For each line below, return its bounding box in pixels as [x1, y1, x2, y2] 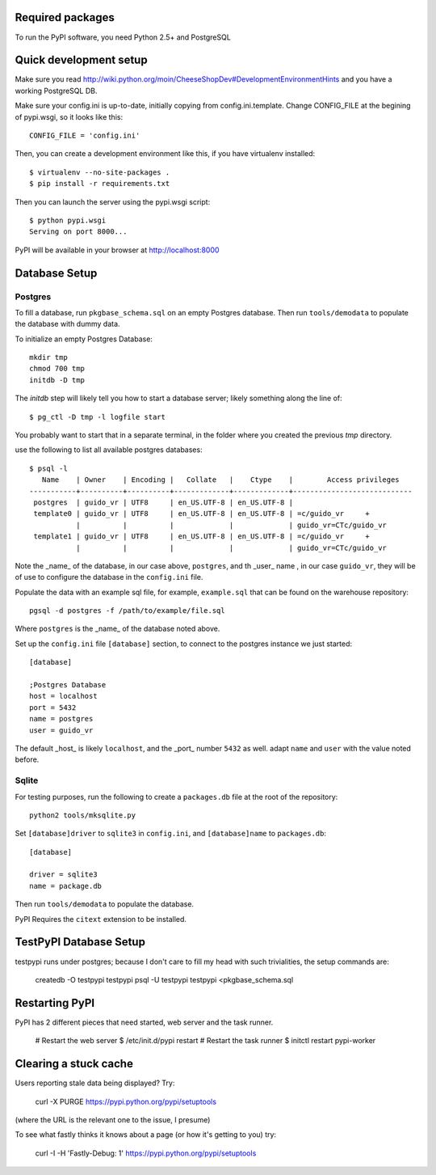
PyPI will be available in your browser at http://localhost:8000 [15, 245, 220, 255]
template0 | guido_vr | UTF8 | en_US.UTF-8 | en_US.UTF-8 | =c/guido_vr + [33, 509, 371, 518]
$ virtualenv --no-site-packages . [29, 167, 170, 177]
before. [15, 754, 40, 764]
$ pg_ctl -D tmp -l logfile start [29, 412, 166, 421]
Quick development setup [15, 53, 149, 67]
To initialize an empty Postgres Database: [15, 334, 153, 344]
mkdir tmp [29, 353, 68, 362]
